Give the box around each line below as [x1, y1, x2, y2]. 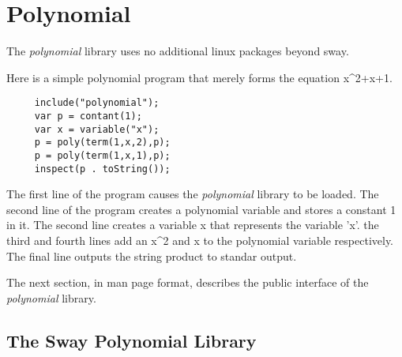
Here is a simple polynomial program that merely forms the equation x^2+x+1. [6, 69, 393, 85]
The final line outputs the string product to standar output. [6, 247, 297, 264]
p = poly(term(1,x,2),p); [34, 137, 171, 148]
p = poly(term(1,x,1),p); [34, 149, 171, 161]
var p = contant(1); [34, 110, 142, 122]
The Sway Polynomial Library [6, 328, 257, 352]
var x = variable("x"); [34, 123, 160, 135]
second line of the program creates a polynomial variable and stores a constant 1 [6, 201, 396, 217]
